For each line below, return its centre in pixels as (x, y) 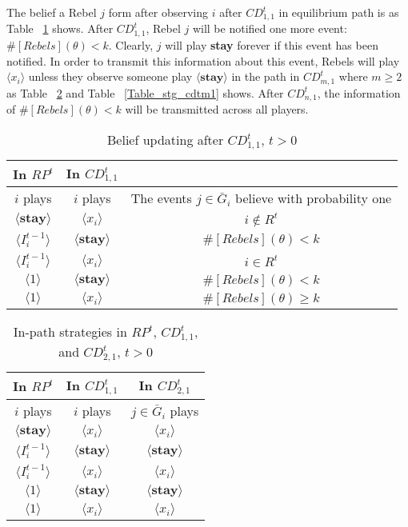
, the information (359, 92)
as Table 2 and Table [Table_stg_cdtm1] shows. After (145, 92)
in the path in (266, 76)
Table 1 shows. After (60, 28)
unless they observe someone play (110, 76)
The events (161, 198)
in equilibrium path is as (339, 12)
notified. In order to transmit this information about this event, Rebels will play (203, 60)
